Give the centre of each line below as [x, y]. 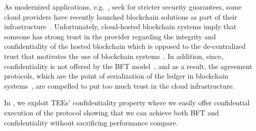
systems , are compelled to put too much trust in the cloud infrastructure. [119, 85]
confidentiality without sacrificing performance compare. [91, 122]
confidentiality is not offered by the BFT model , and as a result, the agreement [128, 66]
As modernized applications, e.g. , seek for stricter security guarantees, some [123, 7]
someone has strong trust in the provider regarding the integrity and [110, 36]
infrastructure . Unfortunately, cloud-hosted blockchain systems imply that [120, 26]
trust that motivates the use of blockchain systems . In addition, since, [114, 56]
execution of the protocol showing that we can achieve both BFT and [112, 112]
